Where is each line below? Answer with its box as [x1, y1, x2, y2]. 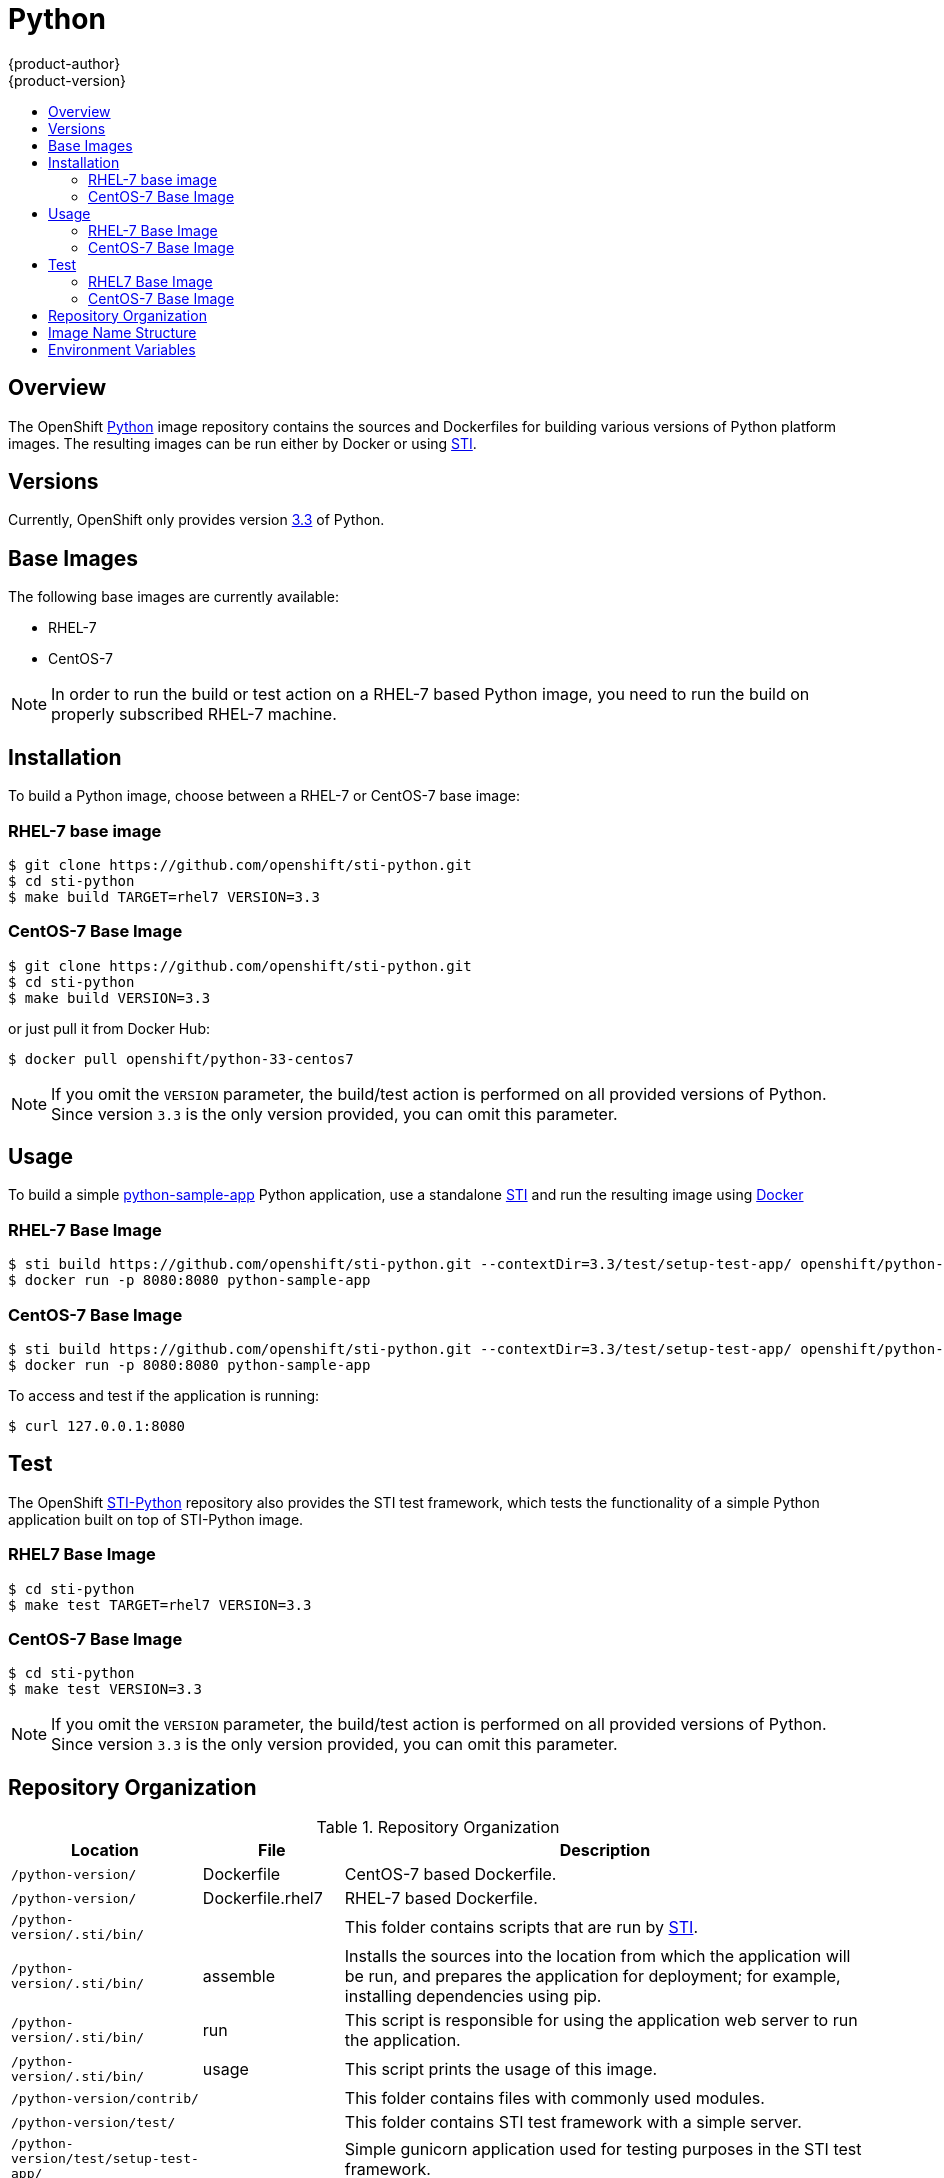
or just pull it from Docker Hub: [8, 1019, 210, 1037]
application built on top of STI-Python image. [8, 1510, 304, 1528]
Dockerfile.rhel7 [202, 1888, 323, 1909]
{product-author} [8, 54, 121, 72]
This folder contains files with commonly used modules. [344, 2088, 765, 2109]
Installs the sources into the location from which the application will [344, 1946, 851, 1967]
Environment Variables [48, 340, 196, 358]
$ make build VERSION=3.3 [8, 989, 211, 1006]
